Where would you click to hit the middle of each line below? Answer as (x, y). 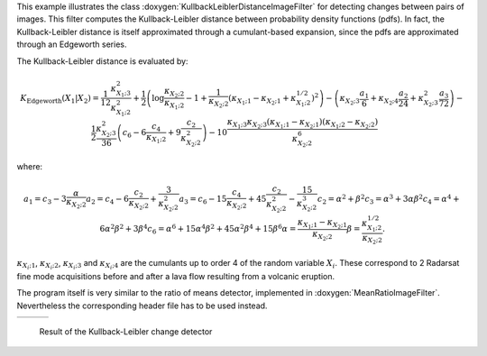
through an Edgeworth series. (72, 44)
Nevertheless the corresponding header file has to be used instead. (142, 306)
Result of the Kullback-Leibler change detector (126, 331)
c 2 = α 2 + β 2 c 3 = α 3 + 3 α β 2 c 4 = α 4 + (388, 199)
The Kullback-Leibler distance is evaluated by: (102, 61)
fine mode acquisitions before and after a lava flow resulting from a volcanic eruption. (176, 276)
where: (30, 166)
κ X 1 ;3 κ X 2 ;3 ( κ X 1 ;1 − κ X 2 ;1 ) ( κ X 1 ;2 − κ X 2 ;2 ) (303, 123)
